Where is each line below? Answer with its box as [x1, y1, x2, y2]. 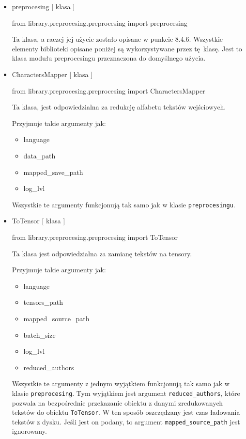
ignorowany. [12, 426, 47, 436]
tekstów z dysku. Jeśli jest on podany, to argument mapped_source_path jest [12, 416, 240, 426]
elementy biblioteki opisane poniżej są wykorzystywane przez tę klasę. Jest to [12, 43, 242, 53]
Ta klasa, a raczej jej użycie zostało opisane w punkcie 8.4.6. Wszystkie [12, 34, 223, 44]
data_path [23, 150, 56, 160]
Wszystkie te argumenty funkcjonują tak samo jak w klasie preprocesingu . [12, 199, 235, 209]
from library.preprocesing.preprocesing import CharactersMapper [12, 85, 205, 95]
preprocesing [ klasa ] [12, 1, 75, 11]
